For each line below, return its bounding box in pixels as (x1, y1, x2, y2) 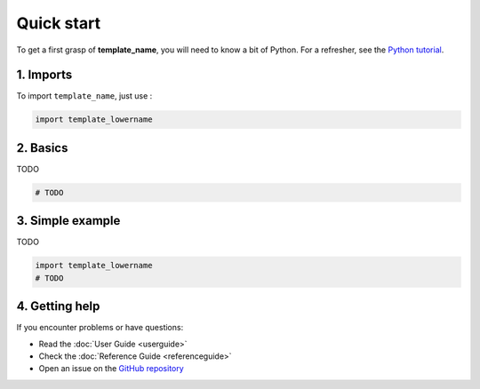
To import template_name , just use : (16, 91, 153, 101)
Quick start (16, 13, 101, 33)
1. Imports (16, 67, 73, 83)
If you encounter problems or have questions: (16, 322, 184, 333)
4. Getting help (16, 298, 100, 314)
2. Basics (16, 140, 68, 155)
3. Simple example (16, 213, 121, 228)
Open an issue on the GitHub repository (38, 363, 184, 374)
